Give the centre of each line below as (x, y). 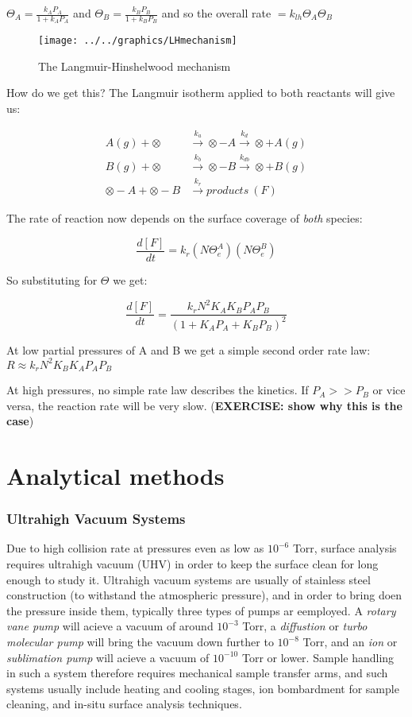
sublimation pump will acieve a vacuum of (108, 657)
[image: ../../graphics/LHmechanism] (138, 41)
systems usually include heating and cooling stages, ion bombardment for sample (203, 688)
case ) (20, 421)
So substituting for (52, 280)
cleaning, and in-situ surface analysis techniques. (124, 704)
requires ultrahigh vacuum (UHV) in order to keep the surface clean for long (193, 564)
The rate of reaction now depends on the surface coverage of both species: (185, 218)
